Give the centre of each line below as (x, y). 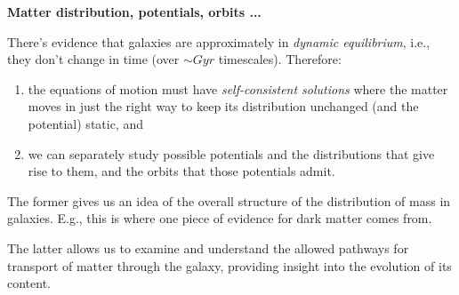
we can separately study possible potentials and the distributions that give (231, 153)
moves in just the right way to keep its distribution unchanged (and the (223, 106)
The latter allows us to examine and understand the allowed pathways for (208, 247)
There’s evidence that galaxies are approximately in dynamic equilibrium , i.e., (219, 41)
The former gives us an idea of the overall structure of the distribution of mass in (229, 200)
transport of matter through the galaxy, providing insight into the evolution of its (229, 265)
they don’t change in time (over (93, 59)
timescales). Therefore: (280, 59)
